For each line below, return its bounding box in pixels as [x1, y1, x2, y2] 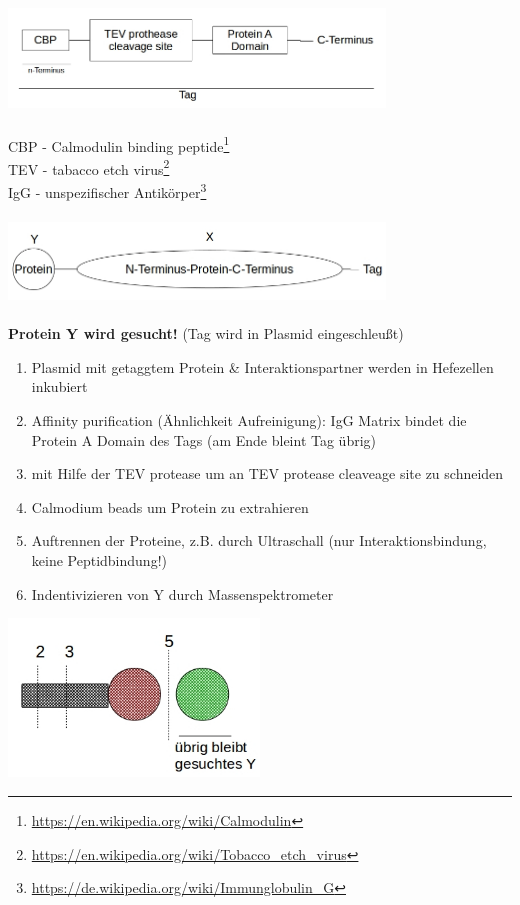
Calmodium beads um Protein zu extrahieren [31, 496, 309, 517]
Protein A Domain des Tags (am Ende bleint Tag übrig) [31, 429, 377, 450]
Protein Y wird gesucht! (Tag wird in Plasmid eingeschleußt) [8, 323, 404, 344]
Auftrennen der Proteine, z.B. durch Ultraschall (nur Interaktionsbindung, [31, 530, 487, 551]
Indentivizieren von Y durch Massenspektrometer [31, 583, 334, 604]
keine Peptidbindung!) [31, 549, 167, 570]
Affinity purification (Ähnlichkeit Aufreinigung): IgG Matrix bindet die [31, 410, 467, 431]
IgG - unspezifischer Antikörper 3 [8, 179, 207, 202]
